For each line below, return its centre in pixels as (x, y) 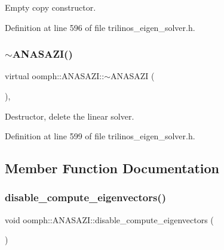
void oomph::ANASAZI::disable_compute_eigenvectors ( (109, 219)
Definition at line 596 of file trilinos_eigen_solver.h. (100, 27)
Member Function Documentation (112, 168)
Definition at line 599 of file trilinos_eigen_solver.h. (100, 136)
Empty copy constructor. (50, 7)
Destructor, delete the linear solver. (70, 116)
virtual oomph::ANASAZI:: (55, 76)
